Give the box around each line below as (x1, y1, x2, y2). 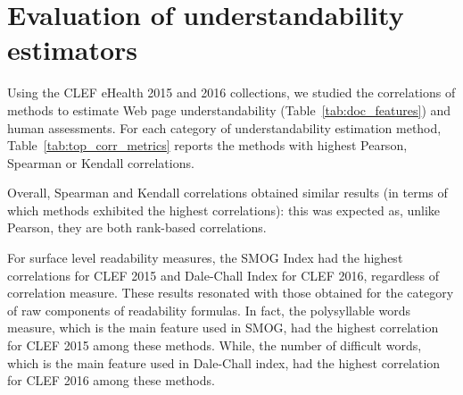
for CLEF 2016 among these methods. (7, 371, 215, 390)
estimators (7, 31, 137, 68)
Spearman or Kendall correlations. (7, 153, 194, 172)
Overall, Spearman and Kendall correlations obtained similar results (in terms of (7, 183, 448, 202)
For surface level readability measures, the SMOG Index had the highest (7, 248, 403, 267)
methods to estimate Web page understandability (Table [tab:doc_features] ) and (7, 100, 451, 119)
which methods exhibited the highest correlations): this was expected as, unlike (7, 200, 441, 219)
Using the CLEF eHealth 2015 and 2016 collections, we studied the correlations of (7, 83, 456, 102)
